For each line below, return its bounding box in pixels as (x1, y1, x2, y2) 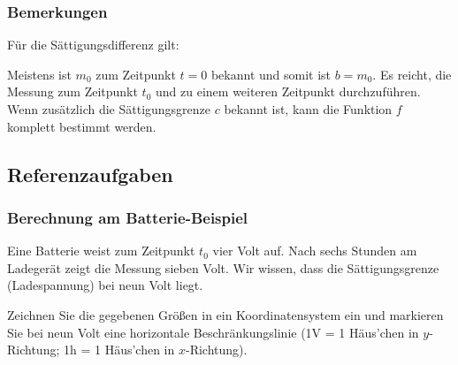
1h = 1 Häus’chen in (63, 340, 175, 359)
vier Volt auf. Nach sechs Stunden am (212, 241, 417, 260)
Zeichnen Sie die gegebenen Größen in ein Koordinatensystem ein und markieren (7, 305, 444, 323)
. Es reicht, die (372, 65, 452, 83)
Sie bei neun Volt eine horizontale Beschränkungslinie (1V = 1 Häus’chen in (7, 323, 419, 341)
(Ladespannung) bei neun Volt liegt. (7, 276, 203, 294)
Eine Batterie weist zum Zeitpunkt (7, 241, 195, 260)
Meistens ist (7, 65, 72, 83)
